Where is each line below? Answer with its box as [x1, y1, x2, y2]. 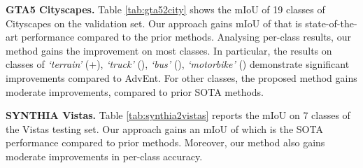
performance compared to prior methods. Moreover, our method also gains [6, 135, 325, 150]
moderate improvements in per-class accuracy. [6, 148, 203, 163]
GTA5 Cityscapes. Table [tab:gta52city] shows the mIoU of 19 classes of [6, 2, 325, 16]
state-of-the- [305, 15, 357, 30]
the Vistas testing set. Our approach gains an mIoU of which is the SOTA [6, 121, 323, 136]
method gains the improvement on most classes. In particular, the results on [6, 43, 332, 57]
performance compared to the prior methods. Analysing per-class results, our [21, 29, 351, 44]
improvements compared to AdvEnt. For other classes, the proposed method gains [6, 70, 357, 85]
